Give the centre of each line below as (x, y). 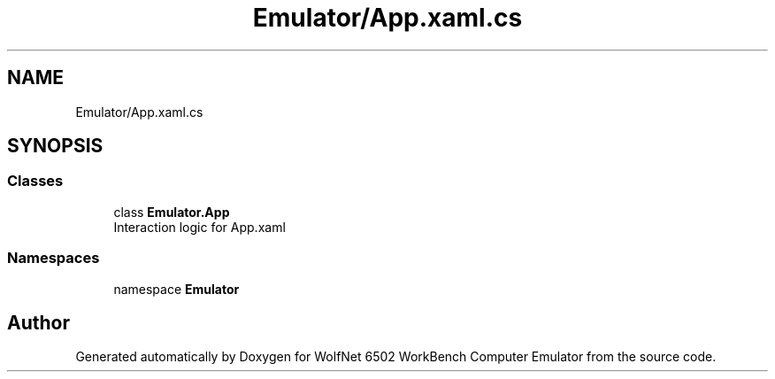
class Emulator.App (172, 212)
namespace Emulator (176, 289)
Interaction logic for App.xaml (200, 227)
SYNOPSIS (55, 146)
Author (38, 322)
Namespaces (54, 258)
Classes (35, 181)
